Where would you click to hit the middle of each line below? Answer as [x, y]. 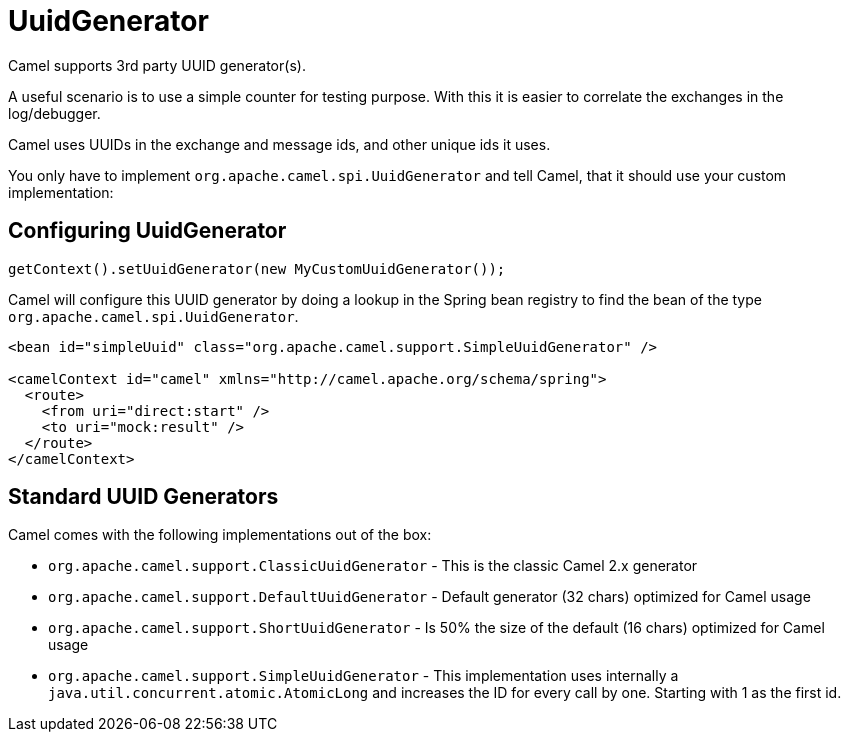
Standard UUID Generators [143, 497]
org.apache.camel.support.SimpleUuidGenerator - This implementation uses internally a [363, 676]
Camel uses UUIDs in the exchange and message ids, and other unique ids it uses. [279, 144]
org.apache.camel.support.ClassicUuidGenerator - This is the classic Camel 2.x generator [373, 566]
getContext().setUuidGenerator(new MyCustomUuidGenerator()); [257, 268]
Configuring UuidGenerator [147, 231]
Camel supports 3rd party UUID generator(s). [157, 65]
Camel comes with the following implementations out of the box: [220, 535]
